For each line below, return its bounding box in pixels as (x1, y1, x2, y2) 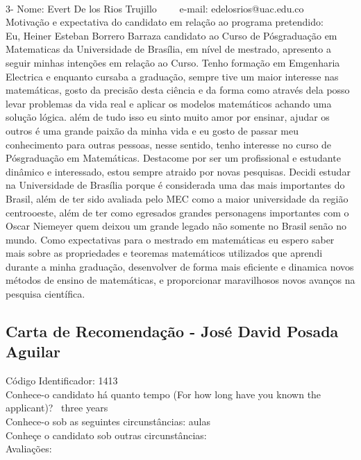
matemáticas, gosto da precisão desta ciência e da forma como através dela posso (6, 83, 350, 97)
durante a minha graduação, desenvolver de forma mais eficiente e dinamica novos (6, 259, 354, 273)
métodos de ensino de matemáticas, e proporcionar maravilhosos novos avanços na (6, 273, 355, 287)
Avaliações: (6, 441, 52, 456)
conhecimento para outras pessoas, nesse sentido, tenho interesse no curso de (6, 137, 332, 151)
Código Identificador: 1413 (6, 373, 118, 388)
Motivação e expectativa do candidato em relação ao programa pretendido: (6, 15, 324, 29)
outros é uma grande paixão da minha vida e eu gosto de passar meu (6, 123, 299, 137)
